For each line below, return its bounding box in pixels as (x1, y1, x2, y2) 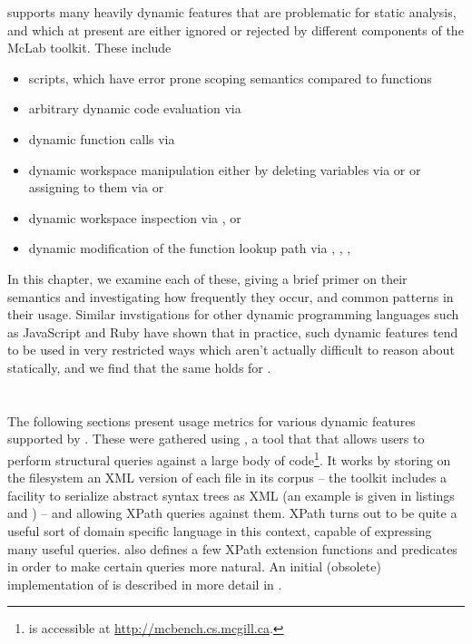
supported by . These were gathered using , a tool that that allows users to (7, 429, 425, 448)
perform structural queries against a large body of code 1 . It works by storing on (7, 447, 451, 469)
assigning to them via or (28, 178, 164, 197)
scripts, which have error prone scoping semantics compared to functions (28, 68, 432, 87)
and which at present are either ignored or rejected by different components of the (7, 20, 464, 39)
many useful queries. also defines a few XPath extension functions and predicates (7, 539, 457, 558)
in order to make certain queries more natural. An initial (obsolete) (7, 557, 381, 576)
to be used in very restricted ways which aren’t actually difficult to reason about (7, 340, 455, 359)
